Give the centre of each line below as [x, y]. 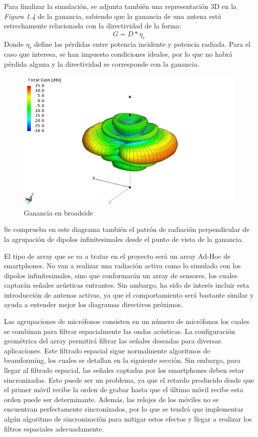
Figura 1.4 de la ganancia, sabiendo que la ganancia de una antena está [113, 16]
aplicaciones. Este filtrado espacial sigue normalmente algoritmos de [107, 350]
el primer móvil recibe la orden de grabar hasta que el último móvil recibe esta [124, 389]
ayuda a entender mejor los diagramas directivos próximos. [93, 304]
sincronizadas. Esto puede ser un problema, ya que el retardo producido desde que [129, 380]
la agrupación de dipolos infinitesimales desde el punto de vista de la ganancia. [124, 239]
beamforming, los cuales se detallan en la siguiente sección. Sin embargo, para [122, 360]
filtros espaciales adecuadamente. [54, 428]
